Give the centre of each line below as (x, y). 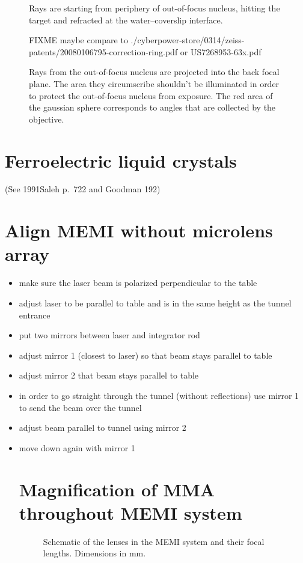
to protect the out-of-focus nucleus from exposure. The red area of (151, 95)
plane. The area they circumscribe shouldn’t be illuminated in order (154, 83)
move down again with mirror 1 (77, 447)
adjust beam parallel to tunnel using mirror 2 (103, 428)
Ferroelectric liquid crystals (121, 160)
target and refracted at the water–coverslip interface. (126, 20)
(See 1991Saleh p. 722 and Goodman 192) (83, 189)
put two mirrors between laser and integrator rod (109, 335)
